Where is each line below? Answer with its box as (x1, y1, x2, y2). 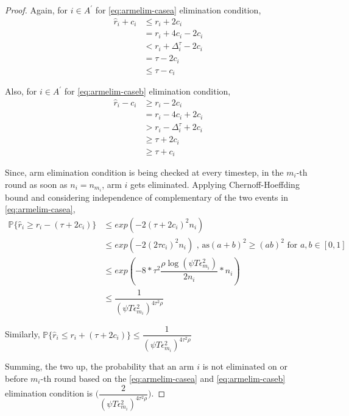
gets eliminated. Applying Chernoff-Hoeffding (130, 178, 300, 190)
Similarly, (5, 328, 40, 340)
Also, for (5, 85, 37, 98)
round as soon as (5, 178, 68, 190)
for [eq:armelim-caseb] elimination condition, (64, 85, 231, 98)
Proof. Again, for (5, 4, 68, 16)
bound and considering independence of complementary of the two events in (5, 190, 288, 203)
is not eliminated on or (202, 360, 287, 373)
